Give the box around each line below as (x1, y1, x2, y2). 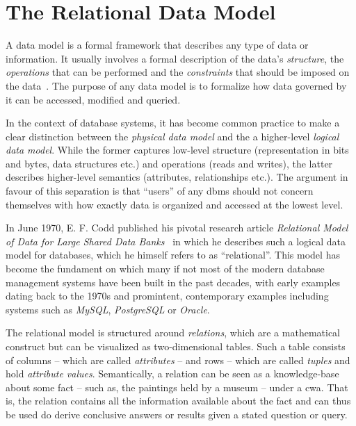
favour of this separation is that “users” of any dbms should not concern (6, 183, 314, 198)
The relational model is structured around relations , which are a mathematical (6, 325, 340, 340)
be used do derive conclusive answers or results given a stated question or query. (6, 407, 348, 421)
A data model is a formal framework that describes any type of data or (6, 38, 309, 52)
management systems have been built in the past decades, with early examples (6, 275, 341, 289)
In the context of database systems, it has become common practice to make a (6, 115, 340, 130)
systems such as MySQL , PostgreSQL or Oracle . (6, 302, 210, 316)
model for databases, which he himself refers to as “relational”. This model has (6, 247, 340, 262)
